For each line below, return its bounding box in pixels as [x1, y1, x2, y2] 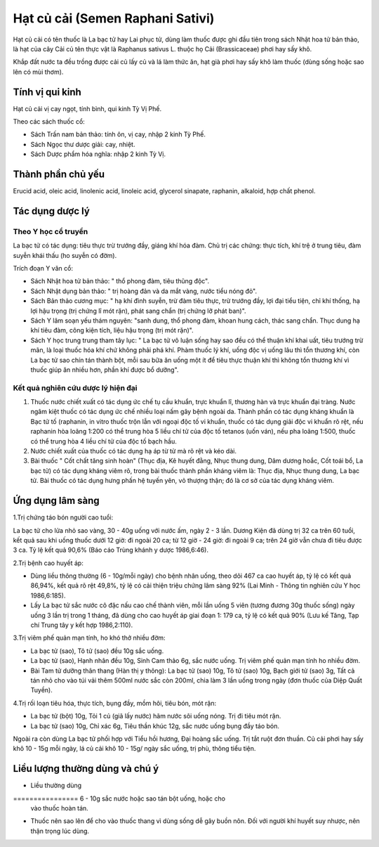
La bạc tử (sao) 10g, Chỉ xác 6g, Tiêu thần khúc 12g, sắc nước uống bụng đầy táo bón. [30, 721, 280, 730]
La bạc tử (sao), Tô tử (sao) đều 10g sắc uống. [30, 647, 164, 655]
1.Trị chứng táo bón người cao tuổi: [13, 513, 114, 522]
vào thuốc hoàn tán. [30, 804, 89, 812]
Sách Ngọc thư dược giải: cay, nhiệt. [30, 140, 135, 148]
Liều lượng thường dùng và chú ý [13, 763, 159, 775]
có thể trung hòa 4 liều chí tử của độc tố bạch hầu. [30, 437, 177, 446]
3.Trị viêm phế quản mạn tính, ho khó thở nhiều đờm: [13, 633, 166, 642]
